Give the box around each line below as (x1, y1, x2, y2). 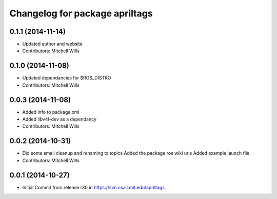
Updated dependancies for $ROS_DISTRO (22, 75, 111, 81)
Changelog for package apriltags (9, 8, 153, 19)
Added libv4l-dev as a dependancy (22, 116, 97, 123)
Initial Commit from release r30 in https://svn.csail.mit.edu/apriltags (22, 184, 165, 190)
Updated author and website (22, 41, 83, 47)
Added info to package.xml (22, 109, 80, 115)
